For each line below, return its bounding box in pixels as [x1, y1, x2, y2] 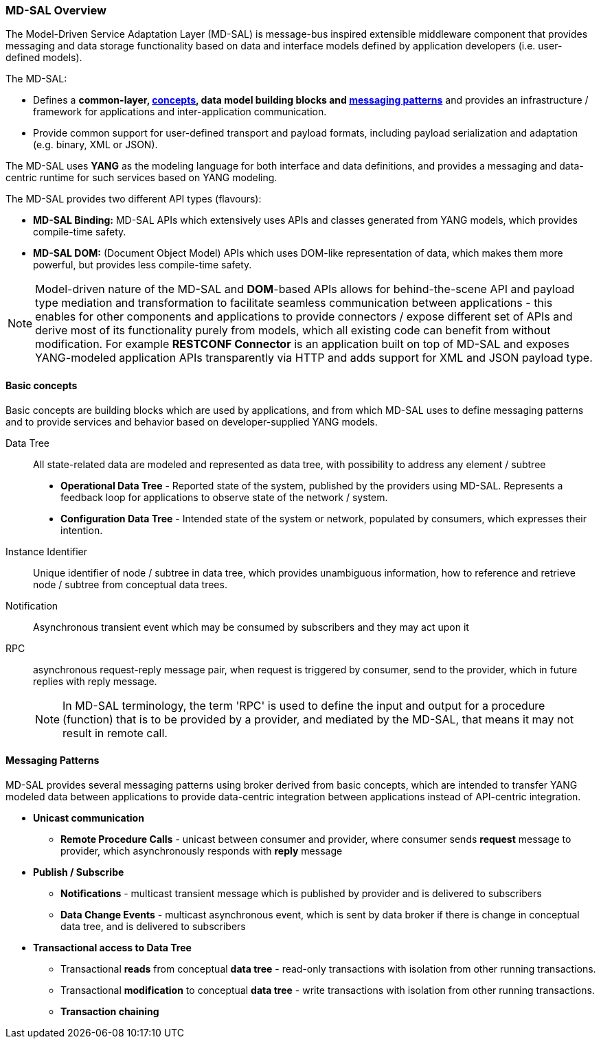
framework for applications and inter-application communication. [33, 106, 327, 118]
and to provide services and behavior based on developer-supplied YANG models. [5, 415, 378, 428]
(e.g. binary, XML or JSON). [33, 139, 158, 151]
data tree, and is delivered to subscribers [60, 920, 246, 932]
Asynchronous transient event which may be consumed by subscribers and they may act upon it [33, 620, 469, 633]
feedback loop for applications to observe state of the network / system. [60, 491, 388, 503]
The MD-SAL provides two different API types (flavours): [5, 193, 262, 205]
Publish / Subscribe [33, 866, 124, 878]
